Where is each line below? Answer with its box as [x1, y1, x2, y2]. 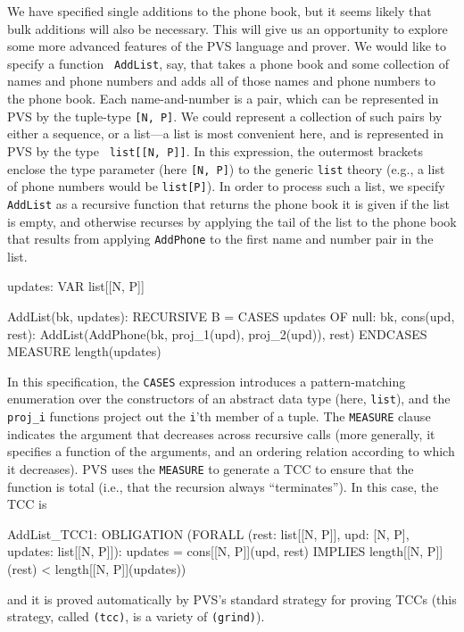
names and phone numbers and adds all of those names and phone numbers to [7, 71, 436, 90]
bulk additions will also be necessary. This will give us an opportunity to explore [7, 19, 448, 37]
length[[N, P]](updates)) [54, 559, 186, 578]
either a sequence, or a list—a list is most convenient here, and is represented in [7, 124, 444, 143]
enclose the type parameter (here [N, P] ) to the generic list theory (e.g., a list [7, 159, 445, 178]
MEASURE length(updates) [7, 342, 162, 361]
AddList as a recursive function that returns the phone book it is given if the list [7, 194, 450, 212]
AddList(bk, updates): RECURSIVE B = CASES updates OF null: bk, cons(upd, [7, 306, 455, 325]
